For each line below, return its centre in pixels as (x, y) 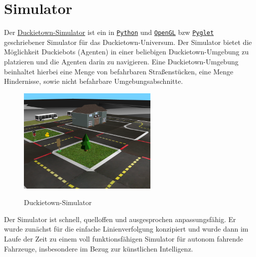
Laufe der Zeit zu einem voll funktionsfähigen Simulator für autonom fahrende (124, 238)
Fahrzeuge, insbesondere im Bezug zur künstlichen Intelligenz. (99, 248)
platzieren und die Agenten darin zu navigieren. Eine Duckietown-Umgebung (121, 61)
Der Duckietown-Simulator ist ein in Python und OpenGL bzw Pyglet (109, 32)
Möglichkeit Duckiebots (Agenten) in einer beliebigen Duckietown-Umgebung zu (127, 52)
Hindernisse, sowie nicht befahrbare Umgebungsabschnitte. (94, 81)
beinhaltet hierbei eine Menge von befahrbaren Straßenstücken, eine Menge (119, 71)
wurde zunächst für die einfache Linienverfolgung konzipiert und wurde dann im (126, 229)
